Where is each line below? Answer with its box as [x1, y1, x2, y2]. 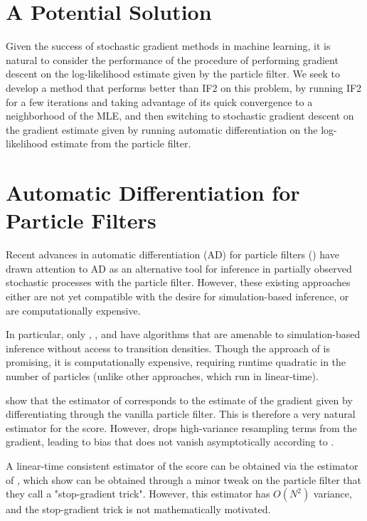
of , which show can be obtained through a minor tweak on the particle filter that [6, 472, 361, 487]
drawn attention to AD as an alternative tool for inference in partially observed [6, 260, 352, 275]
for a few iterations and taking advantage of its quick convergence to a [6, 94, 313, 109]
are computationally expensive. [6, 302, 141, 317]
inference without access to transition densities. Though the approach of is [6, 340, 330, 355]
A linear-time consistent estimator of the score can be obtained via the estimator [6, 458, 358, 473]
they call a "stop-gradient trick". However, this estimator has [6, 486, 270, 501]
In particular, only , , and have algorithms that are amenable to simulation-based [6, 327, 361, 342]
